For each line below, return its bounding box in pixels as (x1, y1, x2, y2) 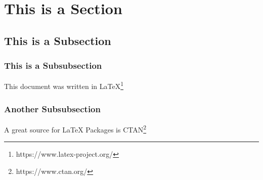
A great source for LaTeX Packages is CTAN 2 (4, 122, 147, 134)
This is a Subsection (4, 32, 111, 48)
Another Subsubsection (4, 102, 101, 115)
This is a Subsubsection (4, 59, 102, 72)
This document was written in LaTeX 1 (4, 79, 124, 92)
